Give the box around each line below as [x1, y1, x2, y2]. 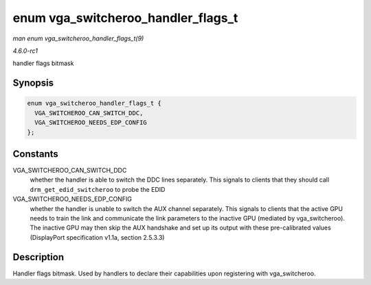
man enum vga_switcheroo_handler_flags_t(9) [12, 34, 144, 42]
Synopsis [12, 77, 54, 89]
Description [12, 251, 65, 263]
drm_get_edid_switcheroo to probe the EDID [30, 185, 166, 193]
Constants [12, 148, 58, 160]
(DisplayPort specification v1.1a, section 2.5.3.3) [30, 233, 165, 241]
